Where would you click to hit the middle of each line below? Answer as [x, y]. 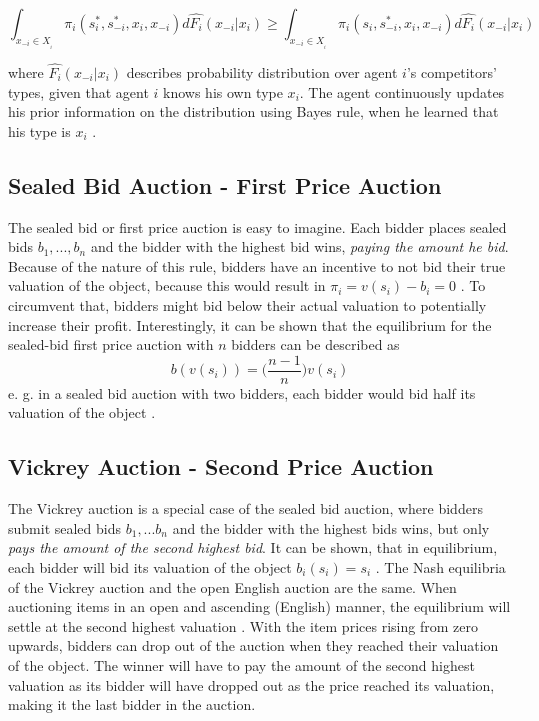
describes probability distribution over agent [262, 72]
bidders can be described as [315, 344]
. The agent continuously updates [402, 91]
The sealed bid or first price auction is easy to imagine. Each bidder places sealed [257, 226]
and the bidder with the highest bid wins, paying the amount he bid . [299, 246]
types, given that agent [78, 91]
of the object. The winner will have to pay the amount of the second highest [241, 664]
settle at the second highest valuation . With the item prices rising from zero [243, 625]
